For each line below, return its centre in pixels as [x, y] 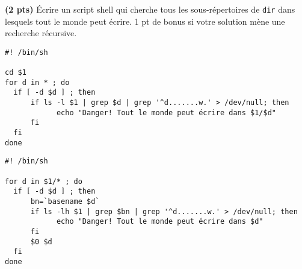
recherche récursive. [41, 33]
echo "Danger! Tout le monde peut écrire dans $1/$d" [166, 112]
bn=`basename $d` [65, 202]
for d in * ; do [37, 82]
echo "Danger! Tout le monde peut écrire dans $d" [160, 222]
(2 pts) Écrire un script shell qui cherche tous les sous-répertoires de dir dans [150, 9]
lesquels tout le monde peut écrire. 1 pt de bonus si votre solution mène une [145, 21]
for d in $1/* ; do [44, 181]
